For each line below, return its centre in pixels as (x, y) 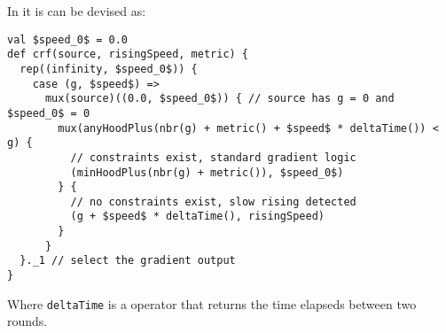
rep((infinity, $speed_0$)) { (109, 69)
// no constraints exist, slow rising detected (213, 201)
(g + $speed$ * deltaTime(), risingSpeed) (197, 217)
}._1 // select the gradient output (128, 261)
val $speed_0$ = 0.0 (68, 39)
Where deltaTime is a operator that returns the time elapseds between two (212, 303)
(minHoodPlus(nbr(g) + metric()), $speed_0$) (207, 172)
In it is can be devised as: (77, 11)
